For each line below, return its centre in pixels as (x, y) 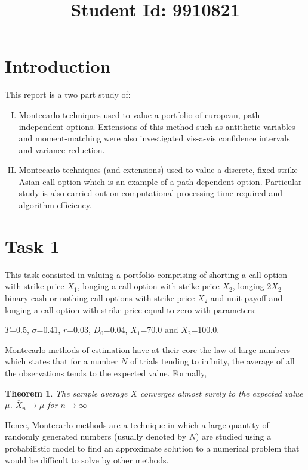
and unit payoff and (247, 297)
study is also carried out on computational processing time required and (151, 193)
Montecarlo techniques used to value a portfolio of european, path (139, 114)
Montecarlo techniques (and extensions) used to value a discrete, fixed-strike (158, 170)
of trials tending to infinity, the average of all (212, 361)
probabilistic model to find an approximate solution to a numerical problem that (152, 448)
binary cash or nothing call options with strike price (100, 297)
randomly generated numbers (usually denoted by (96, 436)
